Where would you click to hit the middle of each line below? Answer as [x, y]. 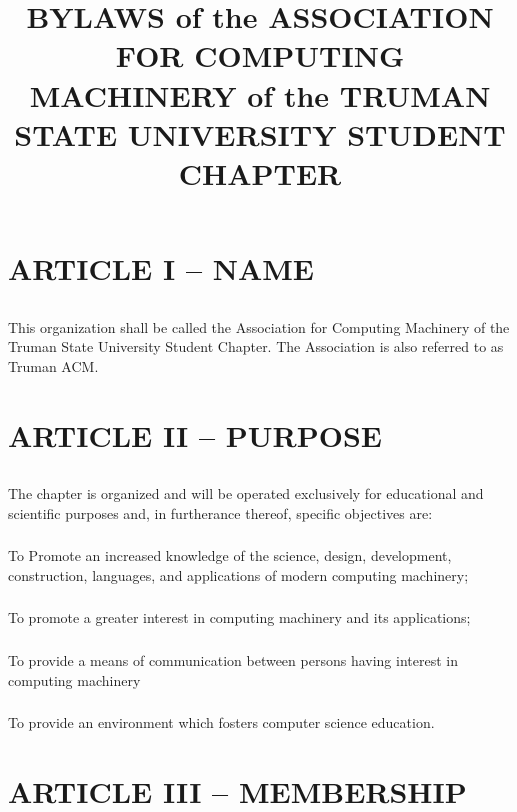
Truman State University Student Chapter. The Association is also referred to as [256, 346]
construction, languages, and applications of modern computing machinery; [238, 574]
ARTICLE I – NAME [161, 268]
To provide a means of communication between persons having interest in [233, 659]
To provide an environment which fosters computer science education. [221, 722]
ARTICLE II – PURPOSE [195, 434]
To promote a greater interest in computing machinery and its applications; [239, 617]
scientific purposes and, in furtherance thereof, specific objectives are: [220, 512]
